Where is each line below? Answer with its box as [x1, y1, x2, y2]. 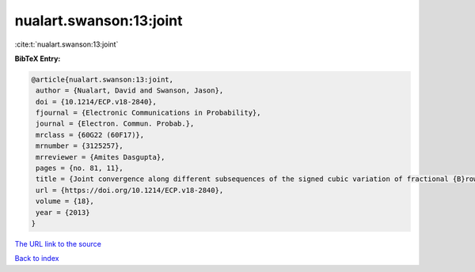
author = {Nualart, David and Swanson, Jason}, [36, 86, 224, 95]
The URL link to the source [14, 239, 102, 248]
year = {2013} [36, 208, 90, 217]
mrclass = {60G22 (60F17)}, [36, 130, 145, 139]
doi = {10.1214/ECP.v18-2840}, [36, 97, 158, 106]
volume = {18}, [36, 197, 95, 206]
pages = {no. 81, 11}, [36, 164, 124, 173]
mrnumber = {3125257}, [36, 142, 124, 150]
